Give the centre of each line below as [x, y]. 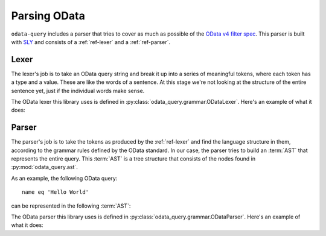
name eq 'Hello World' [56, 192]
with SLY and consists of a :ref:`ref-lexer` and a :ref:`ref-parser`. [91, 42]
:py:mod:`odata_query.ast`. [44, 167]
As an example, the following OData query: [64, 178]
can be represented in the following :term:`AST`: [71, 206]
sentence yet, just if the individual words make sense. [78, 91]
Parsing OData [48, 16]
